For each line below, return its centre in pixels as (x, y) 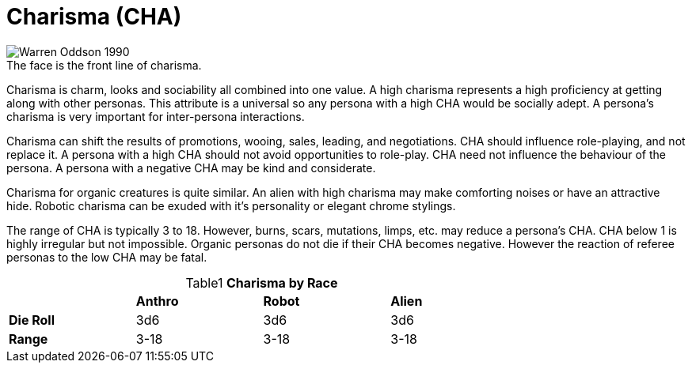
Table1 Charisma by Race (262, 282)
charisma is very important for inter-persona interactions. (156, 116)
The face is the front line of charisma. (104, 65)
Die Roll (32, 320)
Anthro (157, 301)
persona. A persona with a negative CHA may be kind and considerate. (191, 168)
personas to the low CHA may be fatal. (107, 257)
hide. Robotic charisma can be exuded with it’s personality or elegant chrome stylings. (231, 205)
